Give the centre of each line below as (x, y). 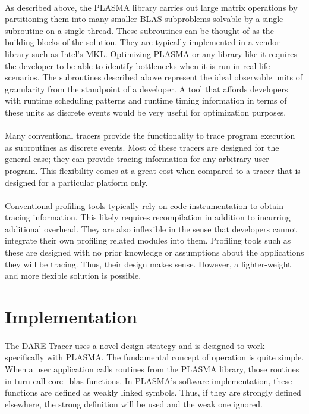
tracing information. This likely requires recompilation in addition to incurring (148, 217)
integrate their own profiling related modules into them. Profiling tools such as (148, 240)
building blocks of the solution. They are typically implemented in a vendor (142, 42)
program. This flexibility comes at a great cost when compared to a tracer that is (153, 170)
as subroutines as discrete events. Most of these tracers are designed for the (142, 147)
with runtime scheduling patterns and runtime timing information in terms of (146, 100)
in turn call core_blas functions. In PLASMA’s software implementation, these (149, 380)
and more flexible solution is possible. (73, 276)
